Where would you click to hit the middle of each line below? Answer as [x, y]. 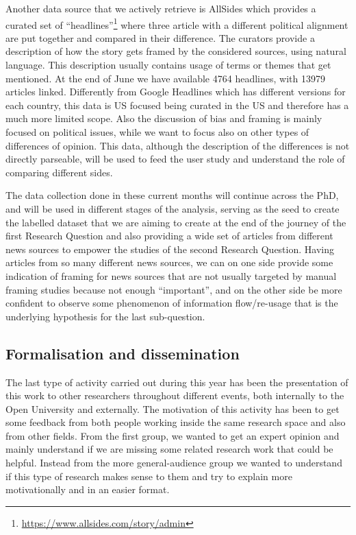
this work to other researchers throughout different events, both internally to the [175, 395]
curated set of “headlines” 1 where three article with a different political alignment [177, 23]
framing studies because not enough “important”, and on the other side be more [174, 289]
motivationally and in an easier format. [88, 489]
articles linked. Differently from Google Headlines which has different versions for [176, 92]
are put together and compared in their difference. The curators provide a [160, 37]
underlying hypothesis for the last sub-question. [105, 316]
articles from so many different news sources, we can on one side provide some [169, 262]
